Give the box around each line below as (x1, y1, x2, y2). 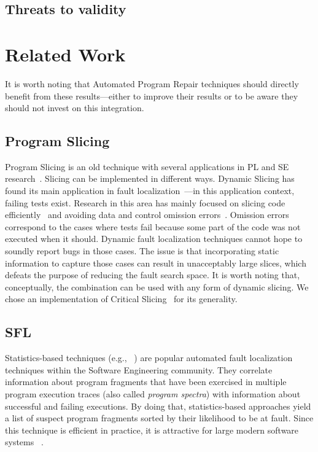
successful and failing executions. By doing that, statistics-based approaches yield (5, 399, 311, 412)
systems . (5, 435, 44, 448)
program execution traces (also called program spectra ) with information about (5, 388, 301, 400)
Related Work (5, 41, 126, 66)
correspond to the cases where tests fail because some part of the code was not (5, 220, 301, 233)
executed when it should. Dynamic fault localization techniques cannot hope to (5, 232, 303, 245)
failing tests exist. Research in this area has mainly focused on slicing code (5, 196, 285, 209)
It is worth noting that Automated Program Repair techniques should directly (5, 77, 299, 90)
